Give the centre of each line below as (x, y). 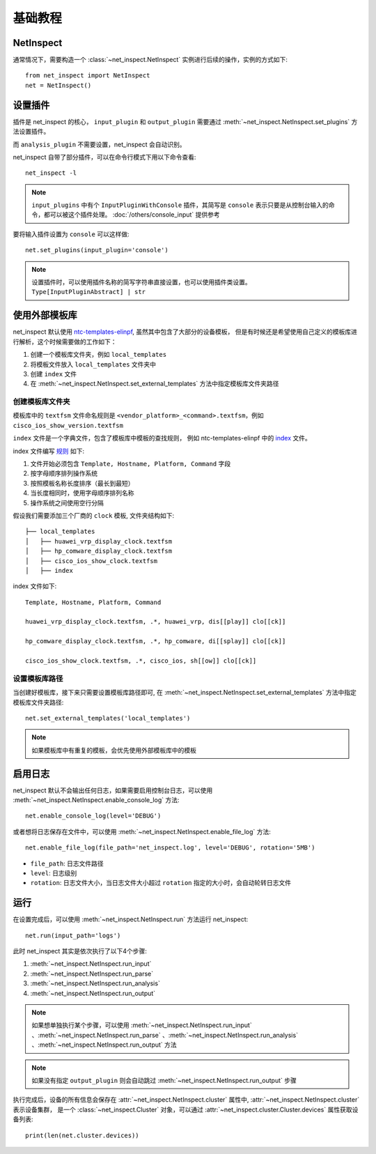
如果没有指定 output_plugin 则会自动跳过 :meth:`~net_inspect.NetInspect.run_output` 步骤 (164, 1080)
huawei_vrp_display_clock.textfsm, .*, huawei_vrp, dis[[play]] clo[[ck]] (156, 622)
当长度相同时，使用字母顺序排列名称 (82, 493)
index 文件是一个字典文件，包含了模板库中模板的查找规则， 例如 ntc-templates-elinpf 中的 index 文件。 (162, 438)
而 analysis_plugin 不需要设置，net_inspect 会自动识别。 (99, 144)
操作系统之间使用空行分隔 (67, 502)
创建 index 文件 (54, 374)
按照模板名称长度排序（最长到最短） (82, 483)
